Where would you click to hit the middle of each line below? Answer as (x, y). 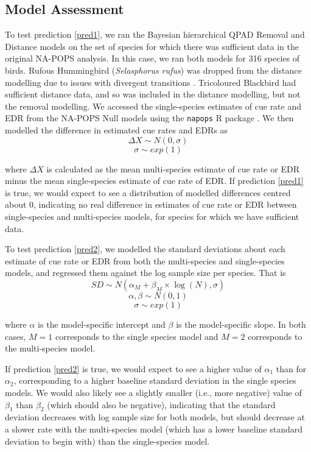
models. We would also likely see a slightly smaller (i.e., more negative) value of (153, 392)
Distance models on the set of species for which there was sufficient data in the (152, 46)
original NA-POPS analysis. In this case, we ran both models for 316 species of (152, 58)
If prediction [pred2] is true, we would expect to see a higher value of (133, 368)
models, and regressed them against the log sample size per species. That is (145, 273)
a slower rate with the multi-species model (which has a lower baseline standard (154, 429)
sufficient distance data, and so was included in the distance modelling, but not (153, 94)
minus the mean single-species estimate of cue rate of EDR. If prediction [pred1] (154, 181)
